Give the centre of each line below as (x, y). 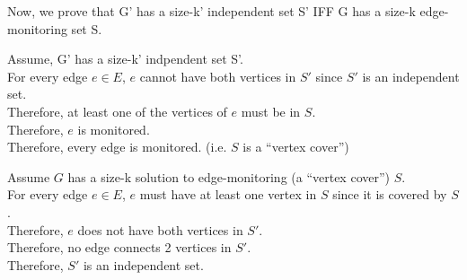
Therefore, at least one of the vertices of (117, 111)
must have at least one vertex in (228, 194)
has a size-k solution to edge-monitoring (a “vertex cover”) (229, 176)
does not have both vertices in (160, 229)
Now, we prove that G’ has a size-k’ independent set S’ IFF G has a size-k (211, 11)
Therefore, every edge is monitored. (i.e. (117, 147)
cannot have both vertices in (218, 76)
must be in (271, 111)
